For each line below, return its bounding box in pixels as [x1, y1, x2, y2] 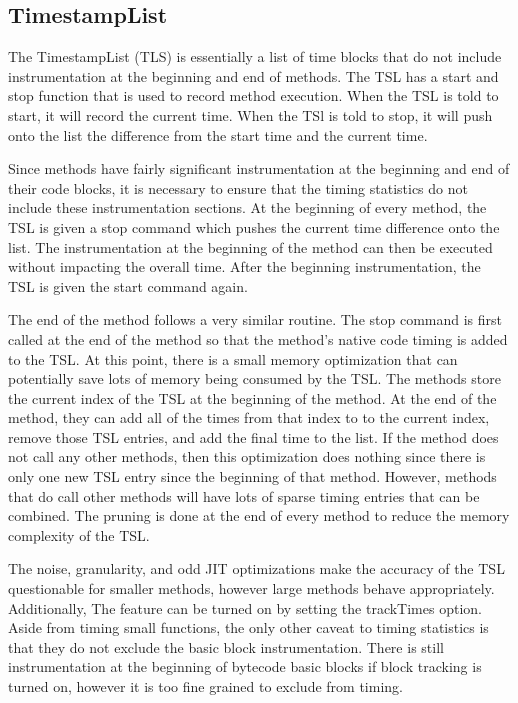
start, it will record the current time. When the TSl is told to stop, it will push [8, 104, 493, 125]
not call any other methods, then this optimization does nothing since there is [8, 446, 486, 467]
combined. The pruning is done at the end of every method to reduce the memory [8, 505, 510, 526]
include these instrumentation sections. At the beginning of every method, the [8, 197, 487, 218]
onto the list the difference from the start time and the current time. [8, 124, 428, 145]
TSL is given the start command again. [8, 275, 248, 296]
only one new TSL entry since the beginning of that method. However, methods [8, 466, 497, 487]
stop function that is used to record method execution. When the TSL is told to [8, 85, 499, 106]
